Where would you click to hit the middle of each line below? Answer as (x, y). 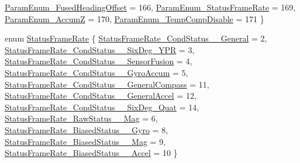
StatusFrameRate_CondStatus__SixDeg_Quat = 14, (102, 107)
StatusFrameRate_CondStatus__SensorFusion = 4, (99, 61)
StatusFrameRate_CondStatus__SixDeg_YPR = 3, (100, 49)
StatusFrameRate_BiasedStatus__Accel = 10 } (91, 153)
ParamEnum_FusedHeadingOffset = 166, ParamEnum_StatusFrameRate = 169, (150, 7)
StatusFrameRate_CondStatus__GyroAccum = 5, (96, 72)
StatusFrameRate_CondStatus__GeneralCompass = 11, (107, 84)
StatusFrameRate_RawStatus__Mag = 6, (81, 118)
